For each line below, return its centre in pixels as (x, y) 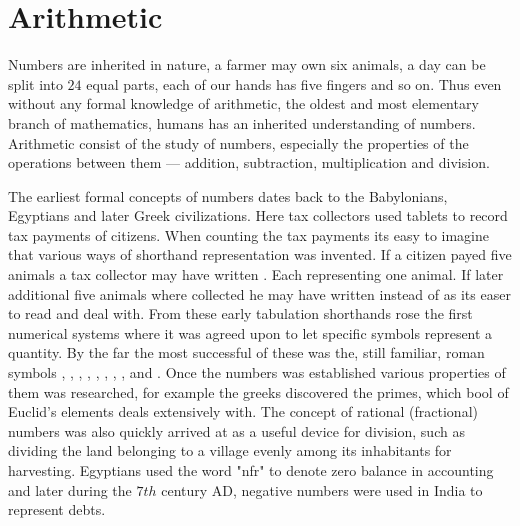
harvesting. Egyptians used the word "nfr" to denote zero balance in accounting (251, 470)
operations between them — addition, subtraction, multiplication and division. (249, 162)
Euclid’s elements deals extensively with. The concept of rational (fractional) (243, 411)
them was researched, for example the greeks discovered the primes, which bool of (258, 391)
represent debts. (57, 509)
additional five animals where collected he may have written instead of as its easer (259, 293)
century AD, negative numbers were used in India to (322, 489)
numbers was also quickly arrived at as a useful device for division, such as (236, 430)
